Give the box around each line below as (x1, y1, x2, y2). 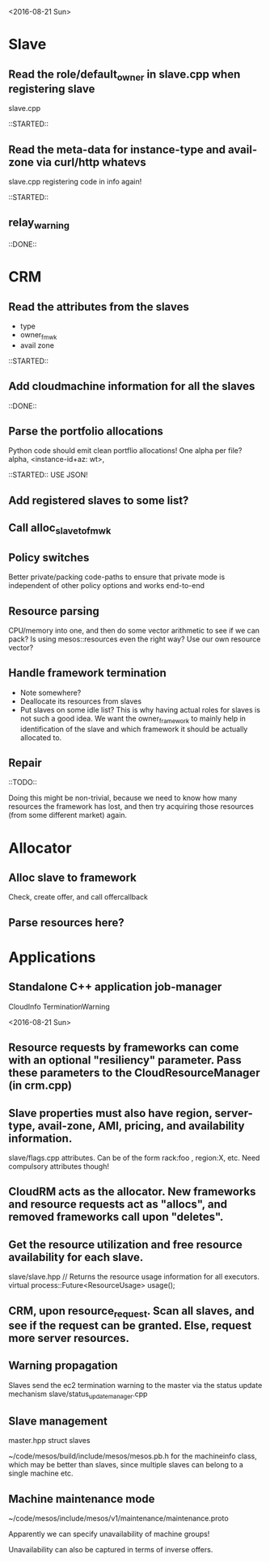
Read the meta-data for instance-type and (8, 142, 226, 156)
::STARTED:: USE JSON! (8, 470, 89, 480)
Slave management (8, 1414, 108, 1428)
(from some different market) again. (8, 811, 128, 820)
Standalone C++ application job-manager (8, 980, 222, 994)
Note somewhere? (19, 688, 82, 697)
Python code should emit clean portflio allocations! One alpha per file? (8, 446, 243, 455)
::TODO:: (8, 777, 38, 787)
